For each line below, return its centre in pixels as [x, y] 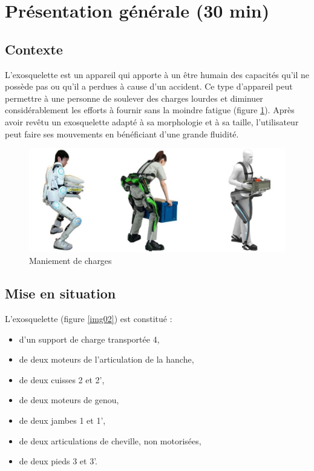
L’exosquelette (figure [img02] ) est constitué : [89, 318]
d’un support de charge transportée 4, [89, 339]
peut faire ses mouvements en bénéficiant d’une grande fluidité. [122, 133]
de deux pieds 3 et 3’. [58, 461]
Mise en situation [61, 293]
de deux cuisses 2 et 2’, [62, 379]
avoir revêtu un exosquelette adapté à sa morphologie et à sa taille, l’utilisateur [152, 121]
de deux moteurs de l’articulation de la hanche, [106, 359]
